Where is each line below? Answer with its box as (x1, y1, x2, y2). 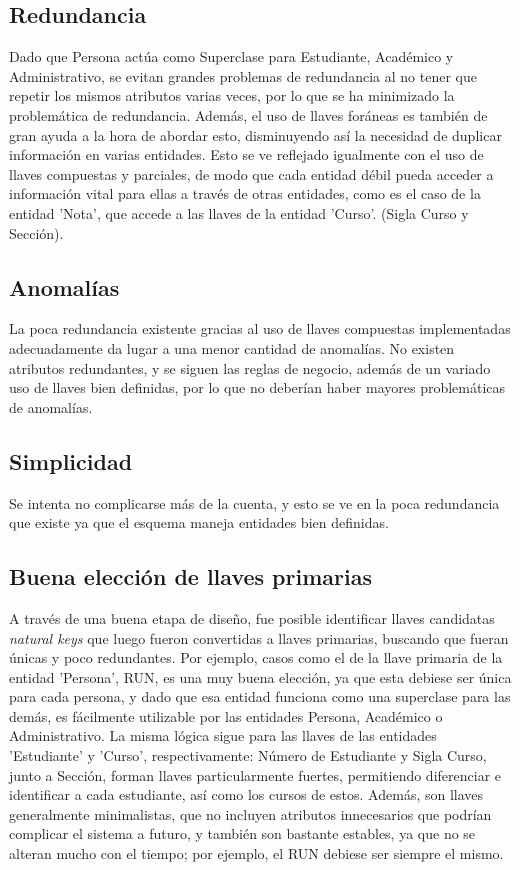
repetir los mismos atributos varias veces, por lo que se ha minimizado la (9, 85, 455, 106)
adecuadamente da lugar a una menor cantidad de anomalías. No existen (9, 337, 455, 358)
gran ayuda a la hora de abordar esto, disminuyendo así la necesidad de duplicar (9, 124, 502, 145)
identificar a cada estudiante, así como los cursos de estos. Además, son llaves (9, 784, 484, 805)
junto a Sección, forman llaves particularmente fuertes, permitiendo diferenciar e (9, 764, 501, 785)
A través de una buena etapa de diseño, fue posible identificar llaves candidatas (9, 607, 495, 628)
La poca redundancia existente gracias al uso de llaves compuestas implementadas (9, 318, 511, 339)
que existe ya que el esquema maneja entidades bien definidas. (9, 512, 389, 533)
